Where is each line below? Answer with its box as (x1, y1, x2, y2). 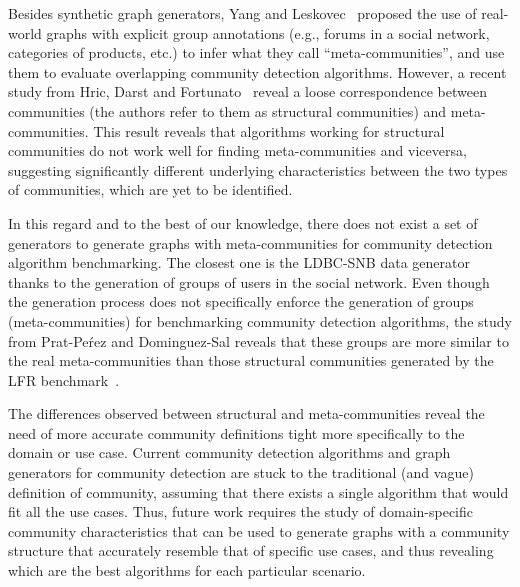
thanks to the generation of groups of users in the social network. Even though (8, 271, 490, 292)
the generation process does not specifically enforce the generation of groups (8, 291, 474, 312)
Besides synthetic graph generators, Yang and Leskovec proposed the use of (8, 3, 477, 23)
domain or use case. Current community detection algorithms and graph (8, 442, 451, 463)
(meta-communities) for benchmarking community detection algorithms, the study (8, 310, 512, 331)
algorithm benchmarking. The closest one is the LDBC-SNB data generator (8, 252, 470, 273)
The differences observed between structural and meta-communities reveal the (8, 403, 485, 424)
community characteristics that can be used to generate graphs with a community (8, 520, 510, 541)
